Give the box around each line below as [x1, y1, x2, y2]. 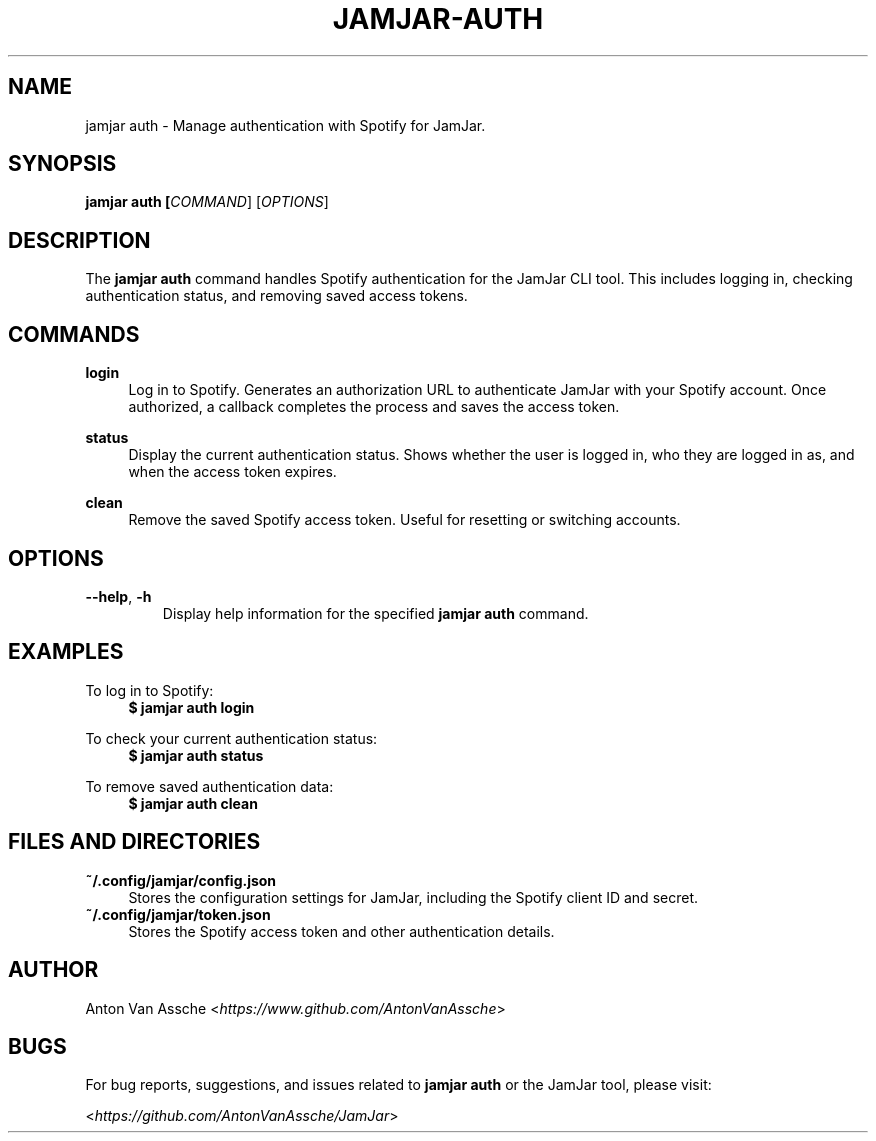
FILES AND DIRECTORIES [8, 829, 261, 855]
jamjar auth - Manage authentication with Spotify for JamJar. [85, 116, 486, 134]
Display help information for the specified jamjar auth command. [162, 604, 589, 622]
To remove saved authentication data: [85, 777, 334, 795]
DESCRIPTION [8, 227, 151, 253]
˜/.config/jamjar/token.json [85, 905, 271, 923]
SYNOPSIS [8, 151, 117, 177]
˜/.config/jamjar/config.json [85, 871, 277, 889]
